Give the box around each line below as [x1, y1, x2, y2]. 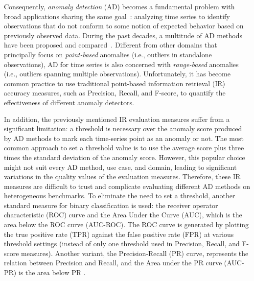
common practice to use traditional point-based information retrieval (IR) [4, 78, 226, 88]
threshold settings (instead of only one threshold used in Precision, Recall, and [4, 238, 240, 249]
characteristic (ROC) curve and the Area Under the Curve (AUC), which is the [4, 210, 242, 220]
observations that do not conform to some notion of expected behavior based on [4, 21, 244, 31]
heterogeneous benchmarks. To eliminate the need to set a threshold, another [4, 190, 235, 201]
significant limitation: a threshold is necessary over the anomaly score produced [4, 123, 242, 134]
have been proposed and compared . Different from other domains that [4, 40, 217, 50]
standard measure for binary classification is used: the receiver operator [4, 200, 218, 210]
